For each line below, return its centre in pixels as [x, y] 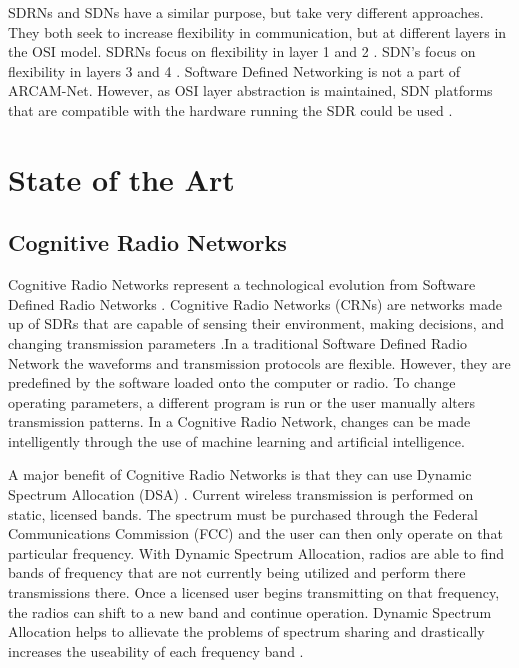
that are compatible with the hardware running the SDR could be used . [230, 109]
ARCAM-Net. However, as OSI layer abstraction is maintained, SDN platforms [250, 90]
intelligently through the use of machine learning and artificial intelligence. [236, 440]
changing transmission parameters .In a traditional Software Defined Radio [238, 342]
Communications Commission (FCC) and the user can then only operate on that [255, 533]
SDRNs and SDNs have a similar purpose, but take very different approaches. [246, 12]
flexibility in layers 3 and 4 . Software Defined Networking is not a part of [234, 70]
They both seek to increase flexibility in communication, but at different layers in [257, 31]
